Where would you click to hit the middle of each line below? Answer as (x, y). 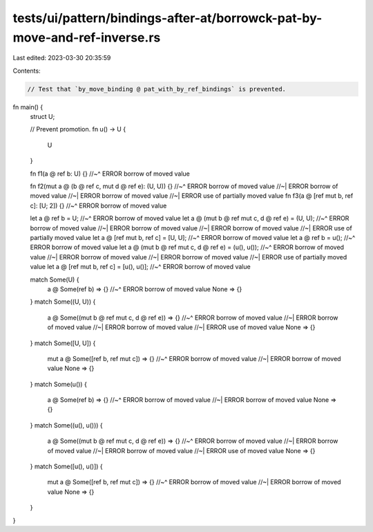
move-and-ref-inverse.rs (87, 37)
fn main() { (28, 107)
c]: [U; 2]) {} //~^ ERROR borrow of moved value (98, 205)
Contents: (27, 71)
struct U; (42, 117)
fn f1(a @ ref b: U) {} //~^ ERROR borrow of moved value (110, 174)
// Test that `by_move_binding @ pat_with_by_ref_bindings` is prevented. (157, 89)
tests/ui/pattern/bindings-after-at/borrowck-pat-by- (168, 18)
